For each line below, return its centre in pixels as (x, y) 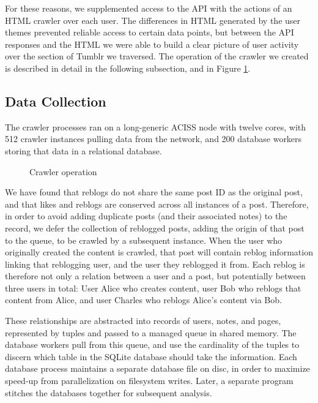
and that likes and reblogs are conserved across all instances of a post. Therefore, (157, 204)
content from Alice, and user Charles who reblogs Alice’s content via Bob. (143, 300)
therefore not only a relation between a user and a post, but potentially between (155, 276)
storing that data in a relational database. (83, 150)
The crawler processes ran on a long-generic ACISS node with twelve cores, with (156, 126)
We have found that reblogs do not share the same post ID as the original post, (154, 192)
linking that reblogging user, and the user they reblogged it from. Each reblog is (155, 264)
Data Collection (56, 101)
